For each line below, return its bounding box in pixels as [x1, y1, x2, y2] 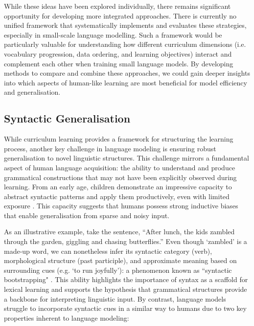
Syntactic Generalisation [4, 111, 131, 126]
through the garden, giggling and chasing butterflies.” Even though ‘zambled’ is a [4, 236, 247, 246]
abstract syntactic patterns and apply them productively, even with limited [4, 191, 230, 201]
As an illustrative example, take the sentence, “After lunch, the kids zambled [4, 226, 235, 237]
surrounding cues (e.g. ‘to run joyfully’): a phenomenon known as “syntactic [4, 265, 232, 275]
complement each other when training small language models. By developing [4, 58, 233, 68]
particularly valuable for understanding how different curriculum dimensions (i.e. [4, 39, 246, 49]
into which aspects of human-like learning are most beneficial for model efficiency [4, 77, 247, 87]
